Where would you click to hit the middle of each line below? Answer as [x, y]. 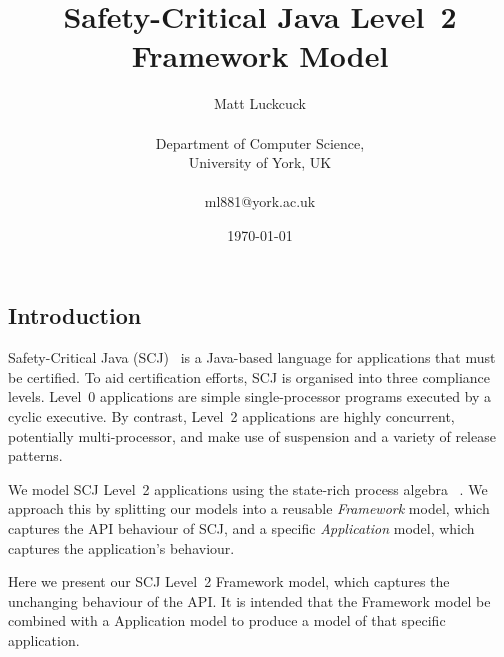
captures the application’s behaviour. [121, 547]
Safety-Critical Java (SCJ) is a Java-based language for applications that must [252, 357]
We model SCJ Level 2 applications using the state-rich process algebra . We [248, 488]
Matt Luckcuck [260, 103]
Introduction [75, 315]
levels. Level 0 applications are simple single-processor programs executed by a [250, 396]
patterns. [35, 455]
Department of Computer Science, [260, 142]
